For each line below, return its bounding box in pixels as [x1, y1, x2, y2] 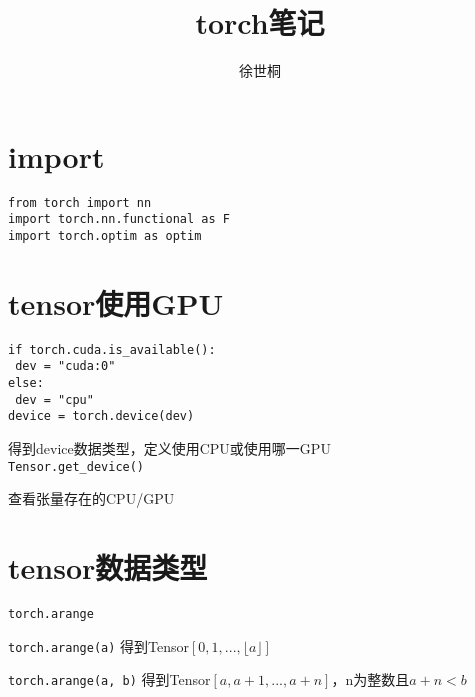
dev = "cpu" [15, 392, 94, 407]
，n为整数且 [331, 669, 410, 690]
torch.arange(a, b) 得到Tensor [8, 669, 211, 690]
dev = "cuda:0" [15, 359, 116, 374]
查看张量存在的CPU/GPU [8, 488, 175, 509]
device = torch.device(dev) [8, 409, 195, 424]
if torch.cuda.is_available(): [8, 342, 216, 357]
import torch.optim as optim [8, 228, 202, 243]
